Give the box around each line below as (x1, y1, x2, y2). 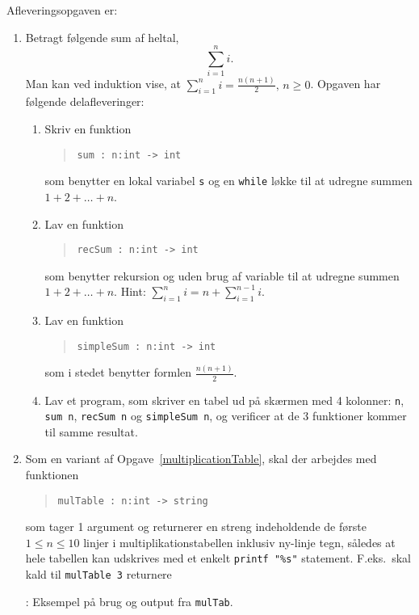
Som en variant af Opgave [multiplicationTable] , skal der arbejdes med (25, 450, 377, 467)
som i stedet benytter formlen (44, 364, 192, 381)
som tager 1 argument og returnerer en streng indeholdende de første (25, 518, 367, 535)
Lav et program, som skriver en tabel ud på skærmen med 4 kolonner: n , (44, 391, 404, 408)
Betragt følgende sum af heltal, (25, 28, 179, 45)
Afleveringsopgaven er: (6, 2, 118, 18)
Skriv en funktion (44, 120, 132, 137)
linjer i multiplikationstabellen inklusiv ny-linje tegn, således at (83, 533, 396, 550)
